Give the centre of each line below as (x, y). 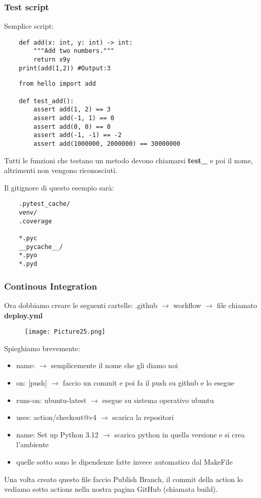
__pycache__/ (41, 247)
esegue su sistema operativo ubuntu (158, 400)
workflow (187, 305)
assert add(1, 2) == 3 (72, 110)
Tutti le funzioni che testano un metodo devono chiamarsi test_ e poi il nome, (129, 160)
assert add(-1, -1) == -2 (78, 135)
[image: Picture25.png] (65, 332)
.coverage (35, 221)
